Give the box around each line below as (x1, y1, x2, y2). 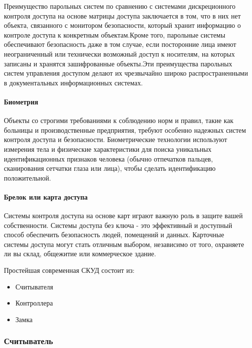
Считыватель (4, 335, 53, 347)
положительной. (4, 172, 51, 183)
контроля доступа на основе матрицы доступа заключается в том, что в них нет (4, 10, 241, 20)
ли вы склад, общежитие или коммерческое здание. (4, 248, 156, 259)
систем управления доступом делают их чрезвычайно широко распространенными (4, 68, 248, 78)
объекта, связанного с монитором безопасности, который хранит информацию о (4, 20, 241, 30)
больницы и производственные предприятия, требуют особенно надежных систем (4, 124, 246, 135)
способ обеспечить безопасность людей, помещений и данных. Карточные (4, 229, 224, 240)
